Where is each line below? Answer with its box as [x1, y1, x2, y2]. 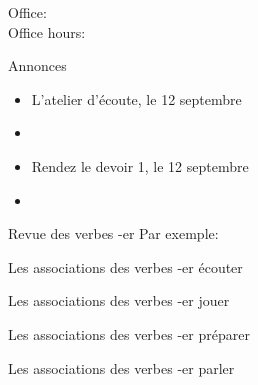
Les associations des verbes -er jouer [8, 290, 230, 311]
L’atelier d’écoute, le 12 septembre [31, 88, 242, 109]
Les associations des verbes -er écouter [8, 256, 243, 277]
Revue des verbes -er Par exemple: [8, 223, 219, 244]
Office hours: [8, 21, 86, 42]
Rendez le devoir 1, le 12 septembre [31, 155, 249, 176]
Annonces [8, 55, 67, 76]
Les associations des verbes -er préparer [8, 323, 250, 344]
